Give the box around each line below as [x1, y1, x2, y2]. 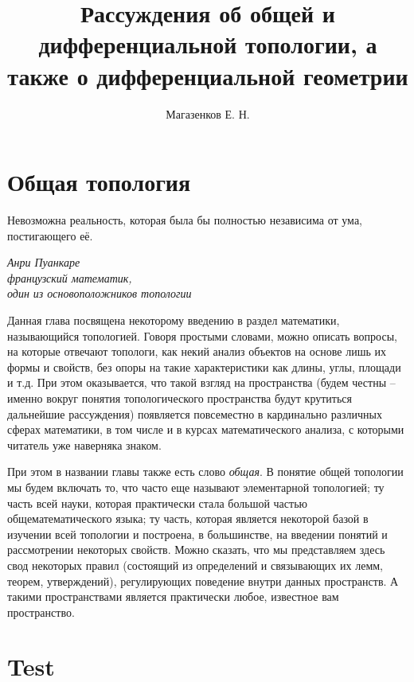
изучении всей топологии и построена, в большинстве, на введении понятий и [7, 525, 388, 542]
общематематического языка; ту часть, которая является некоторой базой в [7, 510, 369, 527]
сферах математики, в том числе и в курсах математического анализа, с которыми [7, 421, 404, 438]
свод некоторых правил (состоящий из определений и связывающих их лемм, [7, 556, 383, 573]
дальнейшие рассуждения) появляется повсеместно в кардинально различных [7, 405, 382, 422]
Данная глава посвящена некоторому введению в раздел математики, [7, 312, 340, 328]
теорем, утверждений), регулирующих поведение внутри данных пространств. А [7, 572, 399, 589]
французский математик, [7, 269, 132, 286]
